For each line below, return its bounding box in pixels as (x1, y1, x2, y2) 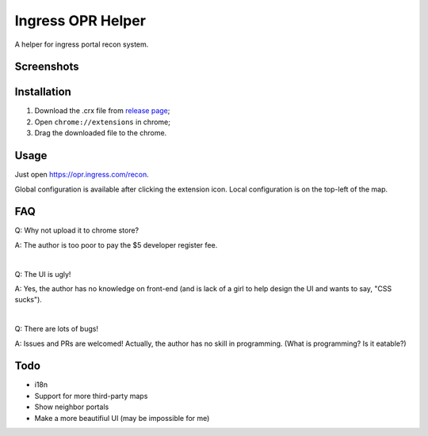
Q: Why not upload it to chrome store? (14, 226, 139, 235)
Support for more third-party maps (34, 391, 148, 400)
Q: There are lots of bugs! (14, 324, 99, 334)
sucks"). (14, 295, 43, 305)
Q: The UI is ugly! (14, 269, 71, 279)
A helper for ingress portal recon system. (14, 40, 149, 49)
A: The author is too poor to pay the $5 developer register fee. (14, 240, 218, 249)
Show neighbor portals (34, 402, 109, 411)
